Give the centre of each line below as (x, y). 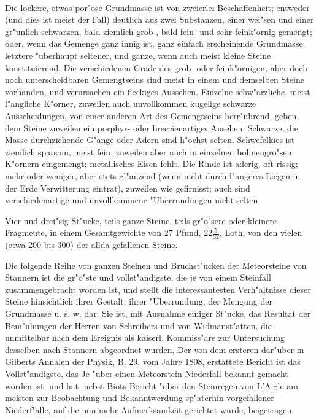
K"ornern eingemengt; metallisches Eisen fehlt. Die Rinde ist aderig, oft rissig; (152, 164)
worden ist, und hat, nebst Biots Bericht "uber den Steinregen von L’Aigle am (152, 385)
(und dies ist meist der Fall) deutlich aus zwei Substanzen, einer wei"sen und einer (159, 19)
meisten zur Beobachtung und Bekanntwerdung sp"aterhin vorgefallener (140, 398)
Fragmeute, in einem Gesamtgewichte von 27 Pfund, (103, 232)
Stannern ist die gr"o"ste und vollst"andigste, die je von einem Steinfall (138, 277)
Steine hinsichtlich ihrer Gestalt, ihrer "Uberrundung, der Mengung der (139, 301)
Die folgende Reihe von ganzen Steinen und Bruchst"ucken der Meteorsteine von (156, 265)
